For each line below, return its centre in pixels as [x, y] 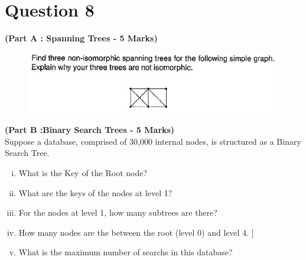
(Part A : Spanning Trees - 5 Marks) [81, 38]
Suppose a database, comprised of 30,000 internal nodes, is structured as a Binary [153, 141]
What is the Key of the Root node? [83, 173]
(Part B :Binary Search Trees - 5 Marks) [90, 130]
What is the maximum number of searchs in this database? [126, 252]
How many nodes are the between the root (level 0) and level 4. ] [136, 232]
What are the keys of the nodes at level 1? [95, 192]
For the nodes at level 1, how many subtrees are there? [118, 212]
